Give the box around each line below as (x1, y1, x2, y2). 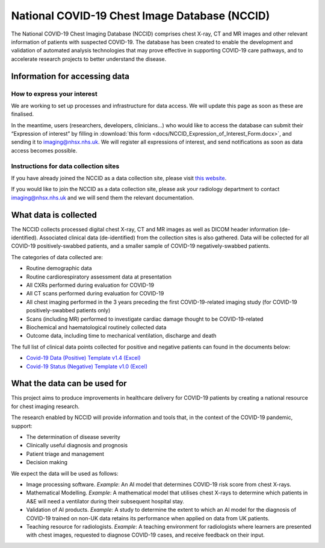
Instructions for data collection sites (11, 162, 120, 170)
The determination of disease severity (26, 433, 120, 440)
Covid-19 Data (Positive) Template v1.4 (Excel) (26, 354, 141, 362)
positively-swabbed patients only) (26, 307, 111, 314)
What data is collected (11, 210, 97, 220)
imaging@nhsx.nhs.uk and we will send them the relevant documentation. (11, 194, 194, 201)
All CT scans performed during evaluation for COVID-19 (26, 290, 164, 297)
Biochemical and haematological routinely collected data (26, 323, 167, 331)
